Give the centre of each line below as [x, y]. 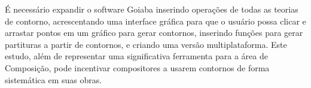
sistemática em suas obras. [54, 79]
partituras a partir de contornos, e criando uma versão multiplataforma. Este [146, 44]
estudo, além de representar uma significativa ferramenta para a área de [136, 56]
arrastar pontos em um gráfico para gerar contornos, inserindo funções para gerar [154, 33]
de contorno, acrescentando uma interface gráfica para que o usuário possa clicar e [155, 21]
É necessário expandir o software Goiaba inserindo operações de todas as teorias [152, 9]
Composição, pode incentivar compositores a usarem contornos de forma [137, 67]
